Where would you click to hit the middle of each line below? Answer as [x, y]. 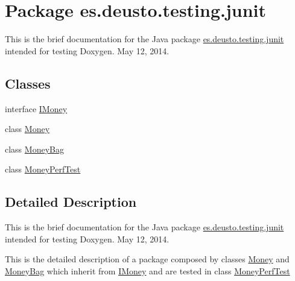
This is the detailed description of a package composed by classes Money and [147, 259]
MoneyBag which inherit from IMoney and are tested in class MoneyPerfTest [147, 270]
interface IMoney [36, 108]
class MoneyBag [34, 149]
